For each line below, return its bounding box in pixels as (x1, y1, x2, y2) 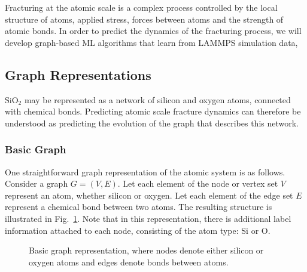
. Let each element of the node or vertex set (117, 177, 278, 190)
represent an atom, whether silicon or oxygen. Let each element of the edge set (5, 188, 293, 201)
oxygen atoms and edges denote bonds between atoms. (29, 255, 229, 268)
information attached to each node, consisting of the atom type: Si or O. (5, 224, 270, 236)
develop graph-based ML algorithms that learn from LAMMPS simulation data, (5, 36, 298, 48)
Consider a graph (5, 177, 68, 190)
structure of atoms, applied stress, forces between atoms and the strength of (5, 13, 284, 25)
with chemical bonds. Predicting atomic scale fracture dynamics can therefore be (5, 105, 301, 118)
